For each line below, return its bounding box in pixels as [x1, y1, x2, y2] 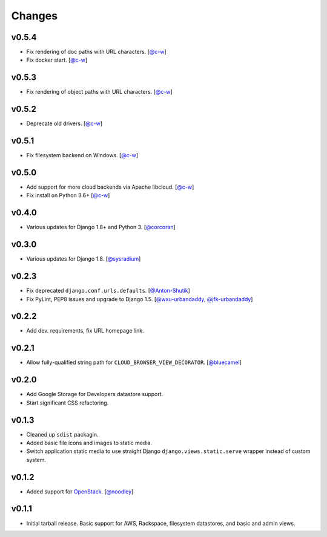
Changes [11, 9, 58, 22]
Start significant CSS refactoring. [26, 399, 109, 406]
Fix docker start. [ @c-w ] [26, 56, 88, 63]
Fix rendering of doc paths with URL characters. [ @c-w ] [26, 48, 167, 56]
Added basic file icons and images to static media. [26, 439, 153, 446]
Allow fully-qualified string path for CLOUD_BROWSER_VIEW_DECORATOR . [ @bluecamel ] [26, 359, 242, 366]
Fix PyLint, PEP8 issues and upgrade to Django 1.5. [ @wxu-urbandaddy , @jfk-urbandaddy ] [26, 295, 253, 302]
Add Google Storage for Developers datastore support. [26, 391, 163, 398]
